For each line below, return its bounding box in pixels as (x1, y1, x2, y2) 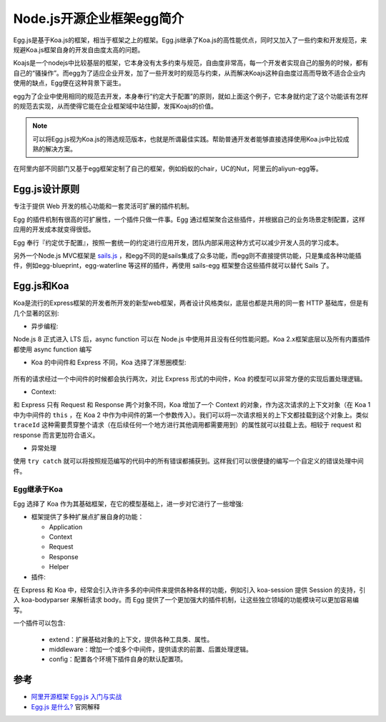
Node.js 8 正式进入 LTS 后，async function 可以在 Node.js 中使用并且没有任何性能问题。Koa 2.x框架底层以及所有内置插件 (13, 335, 371, 344)
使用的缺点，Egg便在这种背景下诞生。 (13, 79, 125, 87)
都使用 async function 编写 (13, 345, 92, 354)
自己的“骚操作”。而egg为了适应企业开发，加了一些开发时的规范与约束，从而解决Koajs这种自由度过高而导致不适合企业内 (13, 69, 366, 77)
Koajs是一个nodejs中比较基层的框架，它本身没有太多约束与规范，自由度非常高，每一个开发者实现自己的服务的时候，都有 (13, 59, 369, 67)
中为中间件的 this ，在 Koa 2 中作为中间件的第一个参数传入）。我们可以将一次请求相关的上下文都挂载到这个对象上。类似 (13, 411, 369, 419)
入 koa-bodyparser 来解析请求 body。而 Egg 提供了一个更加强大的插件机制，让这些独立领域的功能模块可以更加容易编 (13, 596, 360, 604)
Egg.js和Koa (13, 280, 69, 292)
